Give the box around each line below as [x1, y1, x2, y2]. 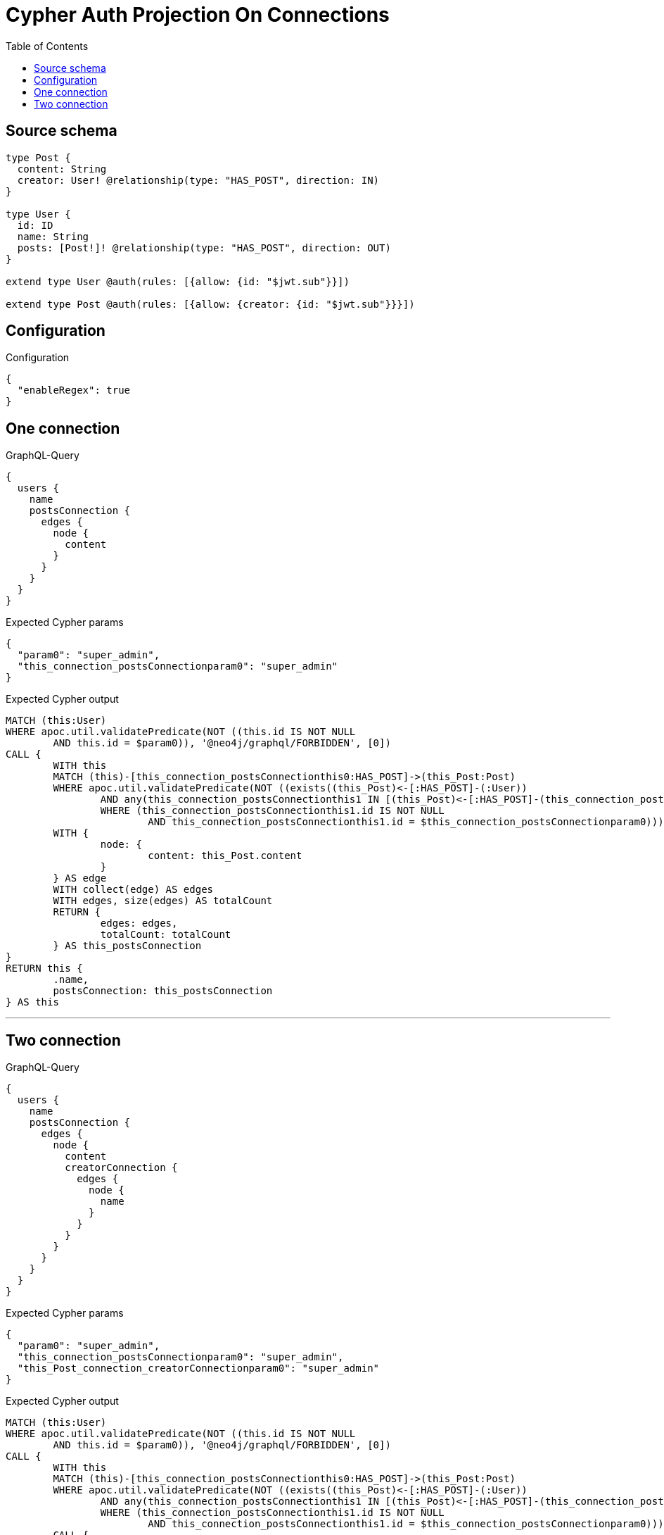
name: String [17, 230, 89, 242]
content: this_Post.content [148, 850, 302, 862]
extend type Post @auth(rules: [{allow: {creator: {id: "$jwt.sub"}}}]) [6, 298, 415, 310]
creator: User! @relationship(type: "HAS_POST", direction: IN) [17, 174, 380, 186]
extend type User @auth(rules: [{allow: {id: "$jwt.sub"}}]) [6, 275, 350, 287]
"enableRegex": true [17, 384, 131, 396]
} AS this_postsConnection [53, 940, 202, 952]
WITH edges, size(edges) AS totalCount [53, 895, 273, 907]
